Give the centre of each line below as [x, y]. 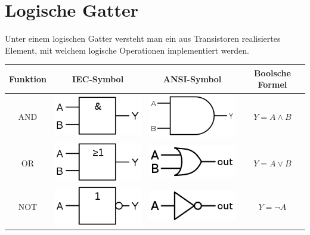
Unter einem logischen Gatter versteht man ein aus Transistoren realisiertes [143, 38]
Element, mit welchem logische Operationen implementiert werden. [127, 50]
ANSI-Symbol [192, 78]
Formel [272, 84]
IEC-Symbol [98, 78]
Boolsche [272, 72]
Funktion [28, 78]
